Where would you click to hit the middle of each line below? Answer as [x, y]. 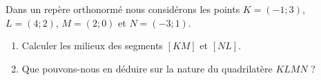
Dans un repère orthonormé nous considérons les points [123, 9]
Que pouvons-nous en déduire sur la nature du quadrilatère [147, 68]
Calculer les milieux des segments [92, 45]
